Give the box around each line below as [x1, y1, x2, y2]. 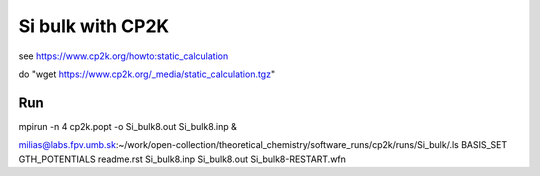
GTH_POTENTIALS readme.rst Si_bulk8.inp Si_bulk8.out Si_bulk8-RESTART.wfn [18, 153, 347, 165]
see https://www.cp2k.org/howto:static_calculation [18, 50, 229, 62]
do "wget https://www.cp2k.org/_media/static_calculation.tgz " [18, 68, 275, 80]
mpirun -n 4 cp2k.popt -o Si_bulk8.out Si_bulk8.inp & [18, 120, 237, 132]
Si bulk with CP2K [18, 15, 170, 37]
